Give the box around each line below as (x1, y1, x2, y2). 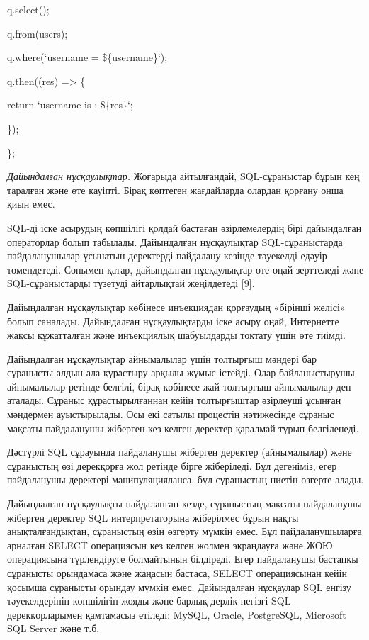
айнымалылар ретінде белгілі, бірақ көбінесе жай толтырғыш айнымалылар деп (7, 378, 351, 393)
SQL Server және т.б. (7, 621, 100, 636)
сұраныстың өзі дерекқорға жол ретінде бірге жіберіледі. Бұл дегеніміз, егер (7, 458, 337, 473)
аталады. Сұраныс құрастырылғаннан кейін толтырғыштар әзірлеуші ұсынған (7, 393, 341, 408)
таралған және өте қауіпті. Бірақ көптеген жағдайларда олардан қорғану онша (7, 182, 344, 197)
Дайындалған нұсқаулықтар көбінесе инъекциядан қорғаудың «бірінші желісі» (7, 299, 346, 314)
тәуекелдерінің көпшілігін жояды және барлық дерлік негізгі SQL (7, 593, 291, 608)
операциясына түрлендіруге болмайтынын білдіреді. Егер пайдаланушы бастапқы (7, 551, 358, 566)
